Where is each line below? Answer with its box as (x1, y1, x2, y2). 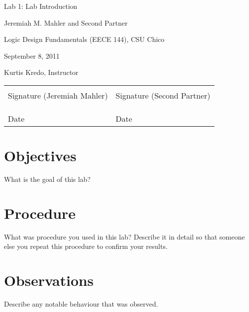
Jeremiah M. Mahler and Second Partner (4, 17, 128, 28)
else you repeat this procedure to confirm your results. (4, 241, 168, 251)
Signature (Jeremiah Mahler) (8, 89, 108, 101)
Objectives (4, 145, 76, 166)
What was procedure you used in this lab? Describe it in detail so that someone (4, 231, 245, 242)
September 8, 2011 (4, 50, 60, 61)
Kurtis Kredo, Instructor (4, 67, 78, 77)
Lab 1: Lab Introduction (4, 1, 77, 11)
